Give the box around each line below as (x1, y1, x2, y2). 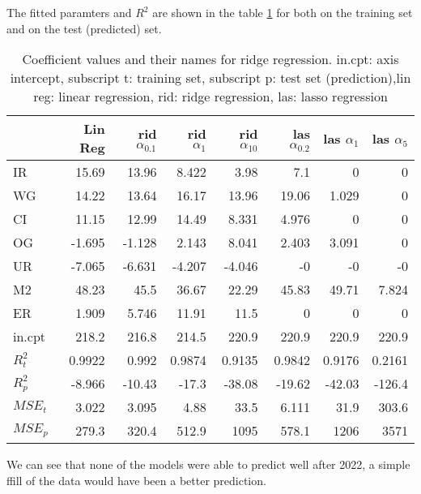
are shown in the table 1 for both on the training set (152, 4, 413, 20)
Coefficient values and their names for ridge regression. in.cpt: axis (22, 49, 399, 69)
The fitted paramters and (6, 4, 132, 20)
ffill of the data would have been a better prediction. (6, 471, 266, 488)
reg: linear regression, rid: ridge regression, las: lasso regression (33, 87, 388, 106)
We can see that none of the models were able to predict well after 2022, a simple (6, 456, 410, 473)
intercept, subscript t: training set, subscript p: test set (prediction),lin (10, 68, 411, 88)
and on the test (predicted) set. (6, 19, 162, 37)
